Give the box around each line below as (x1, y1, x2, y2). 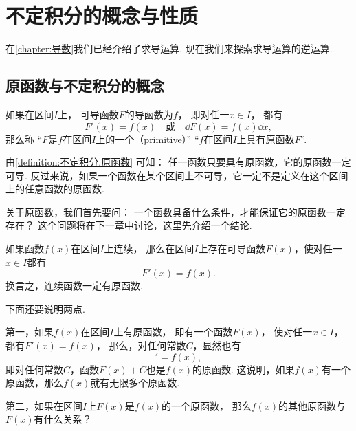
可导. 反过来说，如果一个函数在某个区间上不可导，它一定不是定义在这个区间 (5, 168, 348, 182)
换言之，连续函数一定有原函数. (5, 278, 143, 293)
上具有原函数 (236, 131, 295, 146)
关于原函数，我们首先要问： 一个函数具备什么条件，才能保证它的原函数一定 (5, 204, 346, 219)
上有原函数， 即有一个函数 (113, 324, 233, 339)
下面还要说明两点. (5, 301, 85, 316)
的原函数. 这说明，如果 (192, 362, 295, 376)
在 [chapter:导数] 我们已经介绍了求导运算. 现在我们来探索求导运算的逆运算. (5, 41, 333, 56)
